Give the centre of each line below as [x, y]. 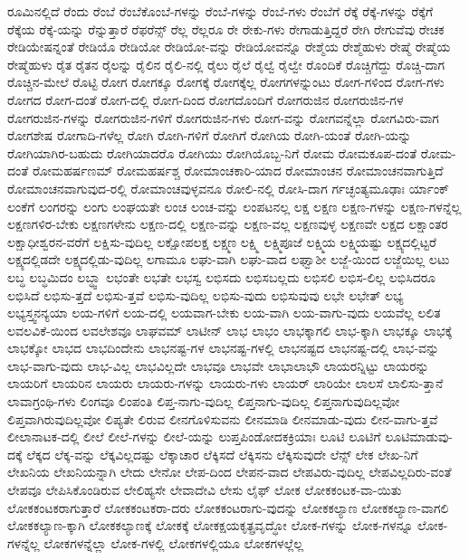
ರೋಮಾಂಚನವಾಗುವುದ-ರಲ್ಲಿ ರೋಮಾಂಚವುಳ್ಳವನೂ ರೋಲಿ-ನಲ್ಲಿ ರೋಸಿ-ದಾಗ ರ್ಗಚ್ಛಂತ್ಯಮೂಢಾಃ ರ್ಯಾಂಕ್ [228, 188]
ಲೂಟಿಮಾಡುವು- [419, 437]
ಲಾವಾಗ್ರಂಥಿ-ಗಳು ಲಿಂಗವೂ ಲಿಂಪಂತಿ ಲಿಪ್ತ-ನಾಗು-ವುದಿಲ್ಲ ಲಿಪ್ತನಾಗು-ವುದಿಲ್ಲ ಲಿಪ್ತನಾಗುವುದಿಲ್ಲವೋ [204, 401]
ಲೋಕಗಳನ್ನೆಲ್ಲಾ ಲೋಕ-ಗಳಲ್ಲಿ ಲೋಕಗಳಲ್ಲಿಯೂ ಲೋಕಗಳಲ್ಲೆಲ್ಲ [174, 542]
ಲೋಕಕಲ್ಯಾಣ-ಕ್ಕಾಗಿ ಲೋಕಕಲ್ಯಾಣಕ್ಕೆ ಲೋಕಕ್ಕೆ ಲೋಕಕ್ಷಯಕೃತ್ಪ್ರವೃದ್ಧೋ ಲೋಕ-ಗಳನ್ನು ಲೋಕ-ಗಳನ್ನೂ [211, 525]
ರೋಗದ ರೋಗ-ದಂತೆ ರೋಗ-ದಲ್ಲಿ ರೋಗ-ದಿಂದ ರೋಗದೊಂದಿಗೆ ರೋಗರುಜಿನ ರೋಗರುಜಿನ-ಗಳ [206, 99]
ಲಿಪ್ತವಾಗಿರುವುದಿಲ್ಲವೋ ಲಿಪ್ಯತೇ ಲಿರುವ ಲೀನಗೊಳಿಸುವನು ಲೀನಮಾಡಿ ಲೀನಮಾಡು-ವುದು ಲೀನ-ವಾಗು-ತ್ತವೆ [223, 418]
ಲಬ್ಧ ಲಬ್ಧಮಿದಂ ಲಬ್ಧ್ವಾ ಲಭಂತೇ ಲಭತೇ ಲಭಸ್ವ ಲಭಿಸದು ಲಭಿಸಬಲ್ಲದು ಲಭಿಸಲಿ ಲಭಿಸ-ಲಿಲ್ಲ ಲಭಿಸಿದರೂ [222, 276]
